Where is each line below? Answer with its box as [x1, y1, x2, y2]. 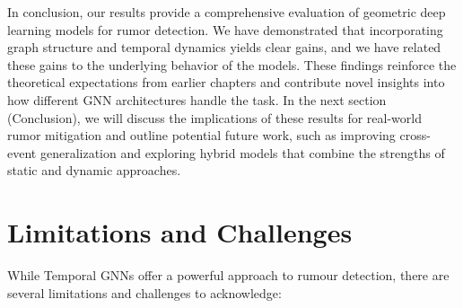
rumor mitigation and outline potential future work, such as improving [7, 126, 396, 145]
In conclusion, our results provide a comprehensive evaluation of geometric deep [7, 3, 446, 21]
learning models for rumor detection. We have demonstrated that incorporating [7, 20, 443, 39]
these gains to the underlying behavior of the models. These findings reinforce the [7, 55, 457, 74]
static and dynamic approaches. [7, 161, 181, 180]
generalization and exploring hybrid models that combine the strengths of [39, 143, 445, 162]
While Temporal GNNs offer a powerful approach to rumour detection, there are [7, 266, 450, 285]
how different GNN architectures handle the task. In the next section [7, 90, 387, 109]
